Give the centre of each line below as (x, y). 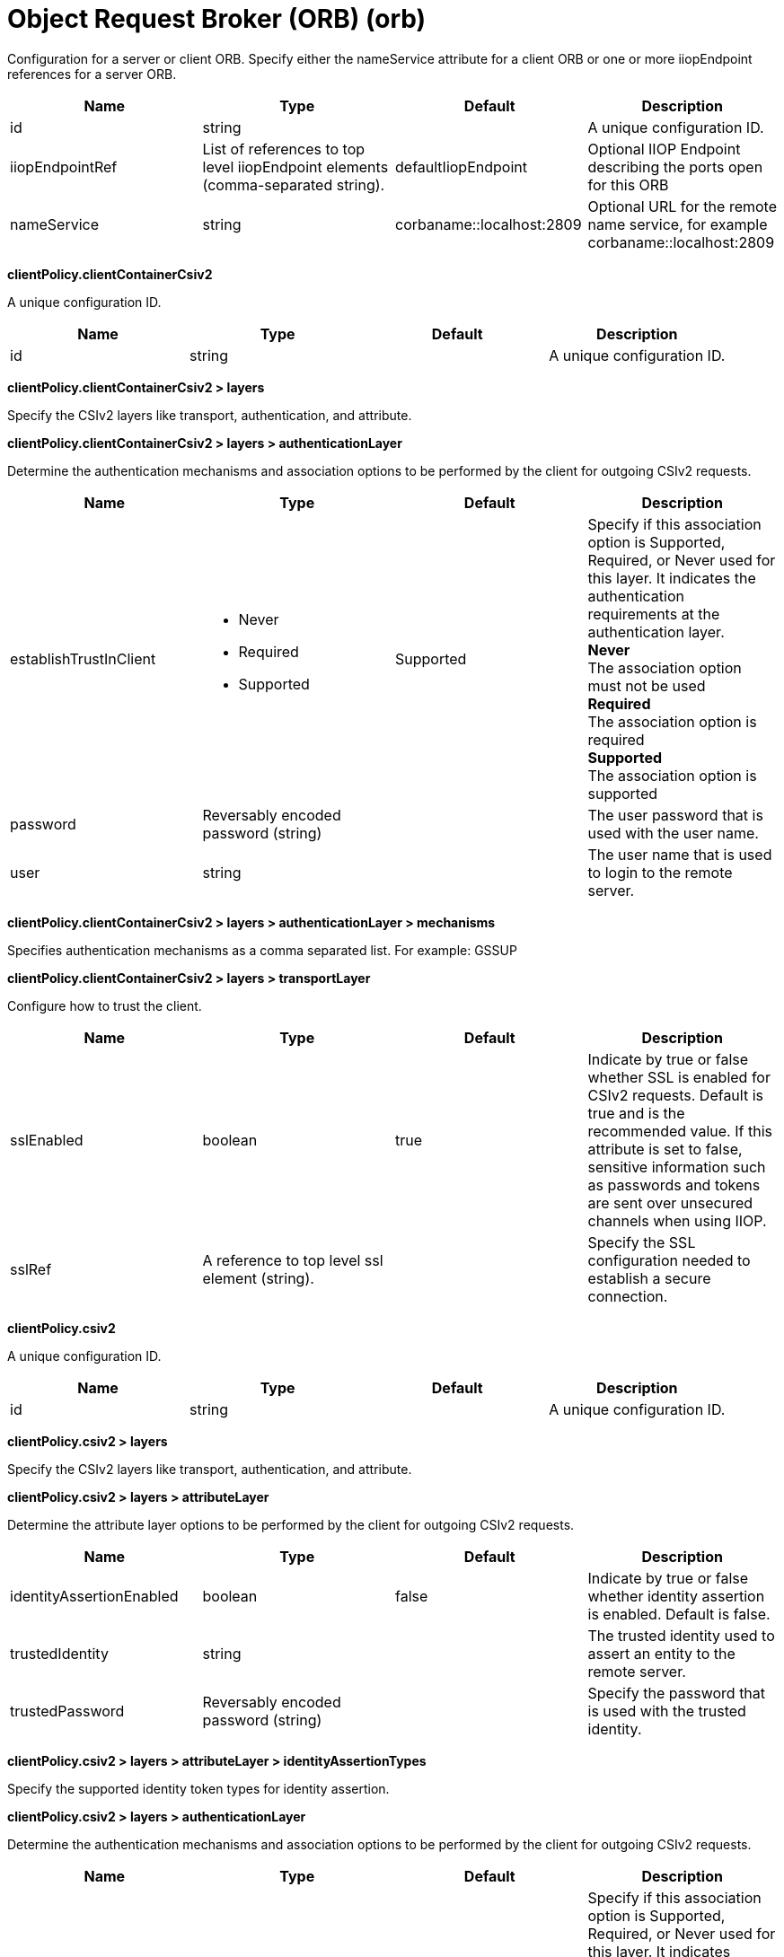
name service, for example (678, 224)
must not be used (647, 685)
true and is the (636, 1113)
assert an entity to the (661, 1653)
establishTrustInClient (83, 658)
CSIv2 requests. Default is (675, 1095)
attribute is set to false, (665, 1149)
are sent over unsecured (670, 1202)
